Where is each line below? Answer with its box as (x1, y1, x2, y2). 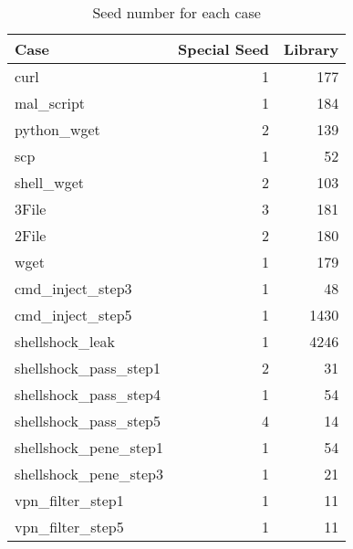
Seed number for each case (92, 2, 261, 23)
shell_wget (15, 172, 85, 193)
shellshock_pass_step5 (15, 410, 161, 431)
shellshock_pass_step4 (15, 384, 161, 405)
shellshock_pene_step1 (15, 437, 163, 458)
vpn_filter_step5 (15, 516, 124, 537)
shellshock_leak (15, 331, 115, 352)
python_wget (15, 119, 100, 140)
